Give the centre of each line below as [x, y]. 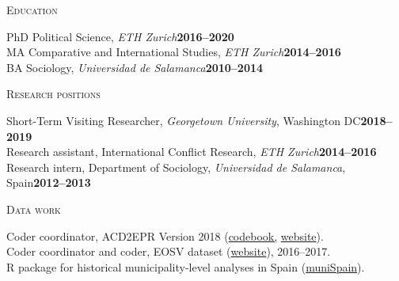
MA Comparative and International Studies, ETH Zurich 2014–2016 [174, 52]
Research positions [53, 94]
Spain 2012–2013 [49, 182]
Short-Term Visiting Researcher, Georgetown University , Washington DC [184, 120]
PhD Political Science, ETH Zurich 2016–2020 [120, 36]
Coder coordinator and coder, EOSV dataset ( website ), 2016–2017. [169, 251]
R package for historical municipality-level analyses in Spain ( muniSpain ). [186, 266]
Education [32, 9]
